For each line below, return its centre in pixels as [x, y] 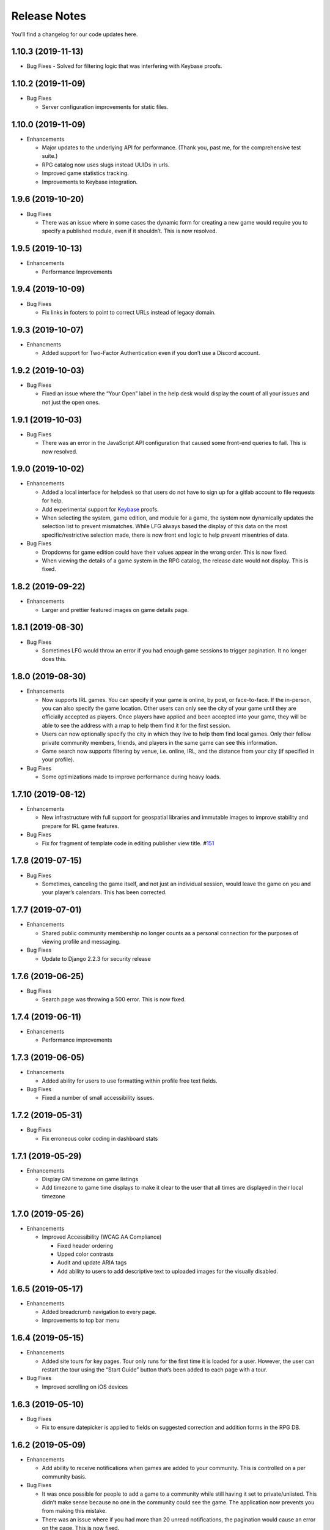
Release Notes [49, 16]
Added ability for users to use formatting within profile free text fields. [130, 1081]
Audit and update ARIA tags [92, 1263]
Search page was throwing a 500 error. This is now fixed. [114, 999]
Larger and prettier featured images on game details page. [116, 610]
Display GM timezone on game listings [90, 1179]
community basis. [64, 1476]
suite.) [50, 156]
